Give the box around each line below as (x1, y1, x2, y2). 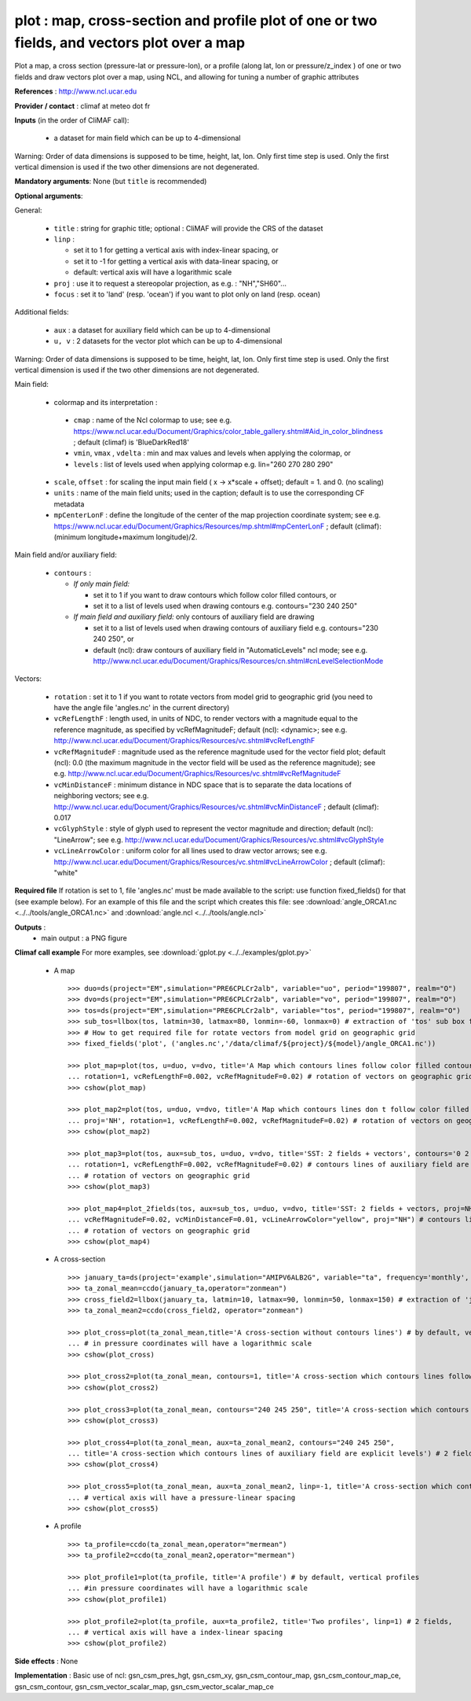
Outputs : (14, 922, 46, 932)
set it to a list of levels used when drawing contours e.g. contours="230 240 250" (93, 601, 357, 610)
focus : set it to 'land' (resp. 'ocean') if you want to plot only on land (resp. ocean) (53, 289, 321, 299)
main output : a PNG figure (41, 933, 127, 943)
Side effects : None (14, 1656, 78, 1666)
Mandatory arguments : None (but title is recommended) (14, 177, 207, 186)
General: (14, 205, 42, 215)
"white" (53, 867, 78, 877)
